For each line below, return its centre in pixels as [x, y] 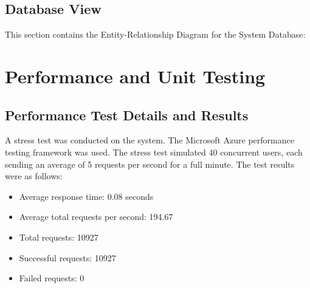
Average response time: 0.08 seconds [86, 196]
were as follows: [34, 176]
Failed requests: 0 [52, 278]
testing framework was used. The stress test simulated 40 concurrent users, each [154, 152]
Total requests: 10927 [59, 237]
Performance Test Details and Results [127, 115]
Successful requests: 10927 [67, 257]
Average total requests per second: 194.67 [96, 217]
